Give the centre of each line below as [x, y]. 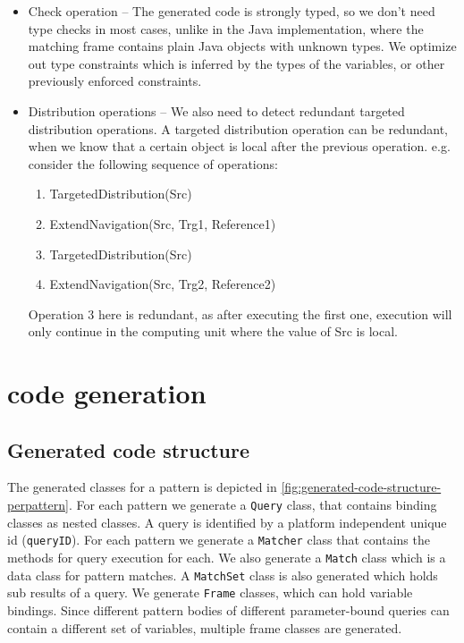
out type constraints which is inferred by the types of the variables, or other [236, 63]
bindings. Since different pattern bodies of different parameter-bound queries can [228, 609]
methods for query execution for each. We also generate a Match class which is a [227, 557]
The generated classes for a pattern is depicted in [142, 487]
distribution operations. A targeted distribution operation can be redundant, [238, 128]
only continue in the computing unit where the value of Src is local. [213, 331]
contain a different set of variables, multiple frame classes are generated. [205, 627]
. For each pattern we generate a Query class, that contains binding [253, 505]
